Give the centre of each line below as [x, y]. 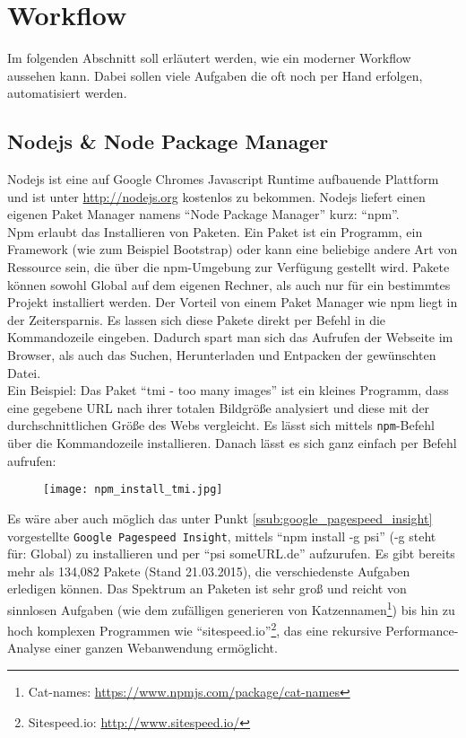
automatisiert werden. [67, 93]
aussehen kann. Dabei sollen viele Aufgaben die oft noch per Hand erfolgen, [215, 75]
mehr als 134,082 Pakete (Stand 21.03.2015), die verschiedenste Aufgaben [209, 571]
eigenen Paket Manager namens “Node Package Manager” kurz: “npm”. [203, 214]
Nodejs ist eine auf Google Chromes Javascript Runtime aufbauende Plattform [223, 179]
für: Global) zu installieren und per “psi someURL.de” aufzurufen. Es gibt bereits [231, 553]
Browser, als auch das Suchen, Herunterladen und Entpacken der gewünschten [222, 355]
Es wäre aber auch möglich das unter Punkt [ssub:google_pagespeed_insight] [220, 518]
